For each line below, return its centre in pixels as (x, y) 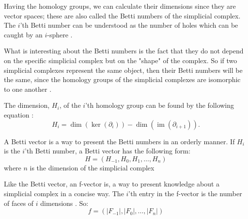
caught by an (23, 34)
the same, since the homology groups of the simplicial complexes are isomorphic (122, 79)
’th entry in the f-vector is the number (185, 193)
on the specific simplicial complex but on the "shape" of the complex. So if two (121, 60)
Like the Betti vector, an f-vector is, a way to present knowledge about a (112, 184)
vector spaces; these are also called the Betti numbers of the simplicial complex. (122, 15)
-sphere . (60, 34)
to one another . (28, 89)
